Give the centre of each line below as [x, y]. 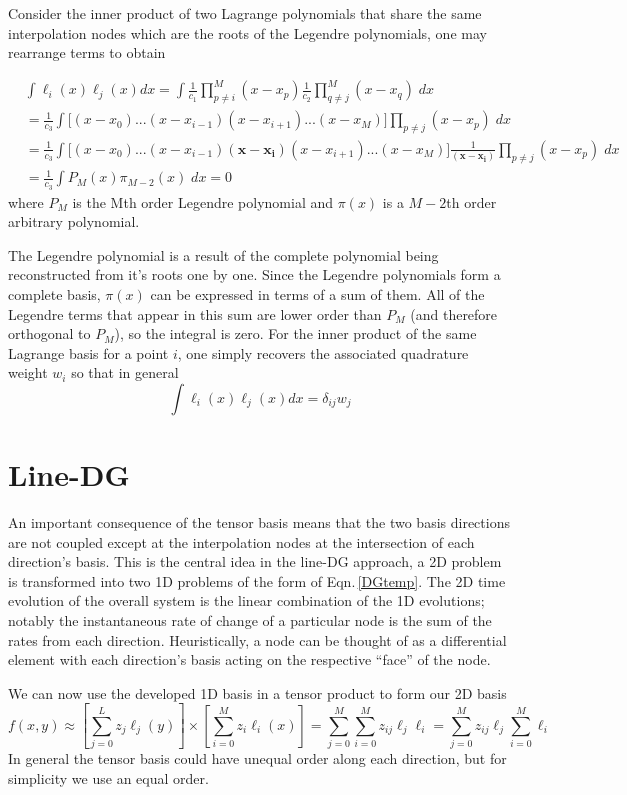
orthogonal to [49, 333]
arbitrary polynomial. [74, 221]
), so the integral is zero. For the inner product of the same [295, 333]
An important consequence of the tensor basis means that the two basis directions [259, 522]
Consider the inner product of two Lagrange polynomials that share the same [245, 13]
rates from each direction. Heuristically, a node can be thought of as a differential [257, 639]
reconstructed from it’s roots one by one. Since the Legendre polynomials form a [254, 274]
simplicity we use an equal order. [108, 777]
